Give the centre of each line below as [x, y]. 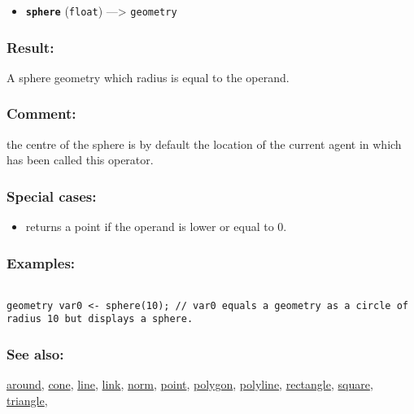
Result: [31, 47]
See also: [35, 353]
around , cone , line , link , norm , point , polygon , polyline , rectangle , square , [190, 384]
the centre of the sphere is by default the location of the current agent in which [204, 144]
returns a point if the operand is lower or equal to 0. [156, 227]
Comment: [41, 113]
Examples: [41, 262]
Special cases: [52, 196]
